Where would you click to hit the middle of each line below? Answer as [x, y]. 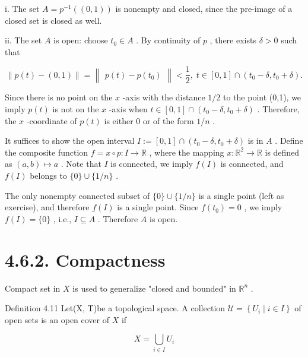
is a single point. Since [158, 207]
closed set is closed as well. [53, 20]
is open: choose [81, 40]
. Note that [81, 164]
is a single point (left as [241, 195]
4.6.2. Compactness [85, 259]
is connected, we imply [152, 164]
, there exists [233, 40]
